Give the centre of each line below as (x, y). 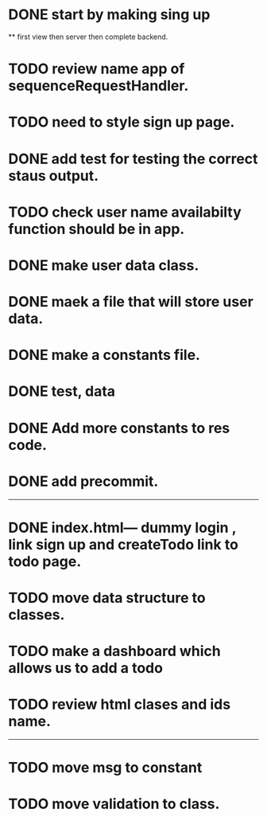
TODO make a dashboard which (114, 651)
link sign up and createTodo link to (123, 544)
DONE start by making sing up (109, 15)
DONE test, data (62, 391)
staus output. (54, 176)
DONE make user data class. (104, 265)
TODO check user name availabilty (125, 212)
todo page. (45, 561)
